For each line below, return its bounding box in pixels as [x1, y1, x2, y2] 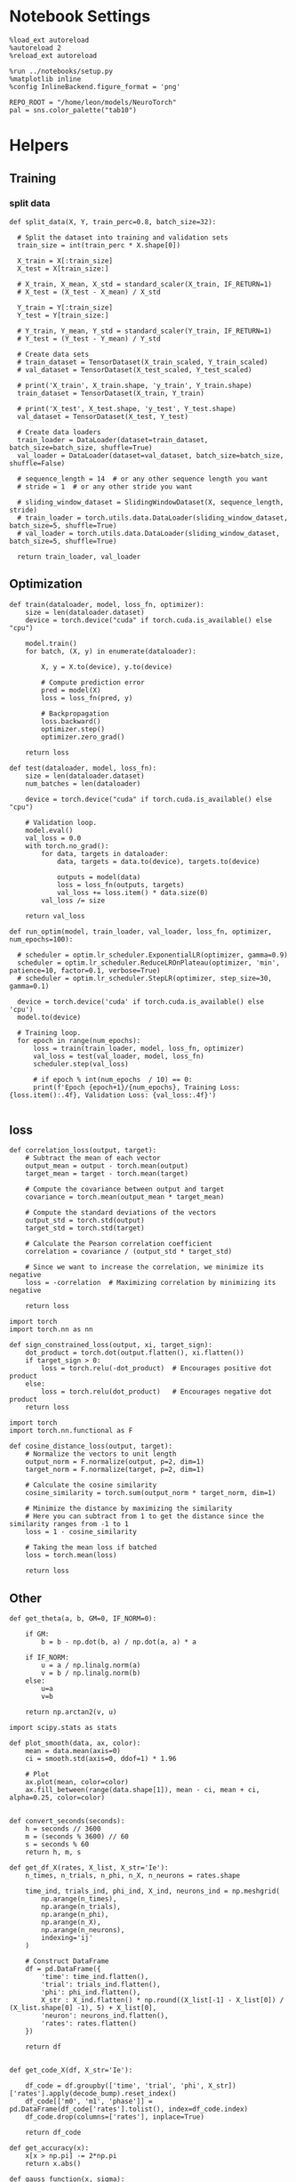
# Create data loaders [17, 427, 101, 437]
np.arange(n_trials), [41, 1903, 122, 1911]
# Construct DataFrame [25, 1957, 109, 1966]
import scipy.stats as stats [9, 1724, 117, 1733]
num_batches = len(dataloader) [25, 779, 141, 788]
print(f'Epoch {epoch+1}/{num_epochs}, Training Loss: [32, 1083, 241, 1092]
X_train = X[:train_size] [17, 256, 114, 265]
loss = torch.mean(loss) [25, 1551, 117, 1560]
